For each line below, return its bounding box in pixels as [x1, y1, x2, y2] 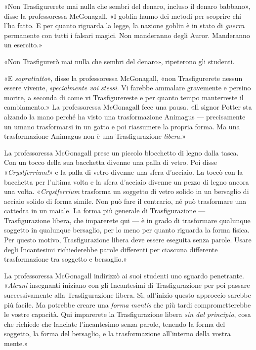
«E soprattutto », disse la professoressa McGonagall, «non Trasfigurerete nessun [4, 73, 243, 83]
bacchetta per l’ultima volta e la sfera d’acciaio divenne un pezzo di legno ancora [4, 176, 249, 187]
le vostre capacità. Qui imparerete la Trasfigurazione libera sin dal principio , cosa [4, 309, 251, 319]
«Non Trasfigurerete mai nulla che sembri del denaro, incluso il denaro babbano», [4, 1, 251, 11]
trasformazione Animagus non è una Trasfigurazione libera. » [4, 131, 186, 141]
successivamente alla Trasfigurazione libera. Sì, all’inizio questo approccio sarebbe [4, 290, 251, 300]
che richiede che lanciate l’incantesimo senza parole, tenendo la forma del [4, 318, 225, 329]
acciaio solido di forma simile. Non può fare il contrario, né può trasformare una [4, 195, 247, 206]
